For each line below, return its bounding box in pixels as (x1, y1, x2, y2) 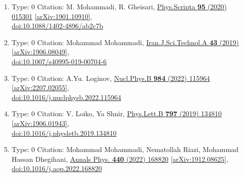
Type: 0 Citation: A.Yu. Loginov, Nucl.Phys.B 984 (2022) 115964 (11, 73, 210, 83)
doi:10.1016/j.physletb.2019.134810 (11, 127, 117, 138)
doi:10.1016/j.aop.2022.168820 (11, 163, 102, 174)
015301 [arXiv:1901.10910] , (11, 11, 92, 21)
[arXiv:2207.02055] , (11, 82, 69, 93)
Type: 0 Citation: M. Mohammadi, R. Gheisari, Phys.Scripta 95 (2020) (11, 1, 227, 11)
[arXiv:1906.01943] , (11, 118, 69, 128)
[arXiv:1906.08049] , (11, 47, 69, 57)
